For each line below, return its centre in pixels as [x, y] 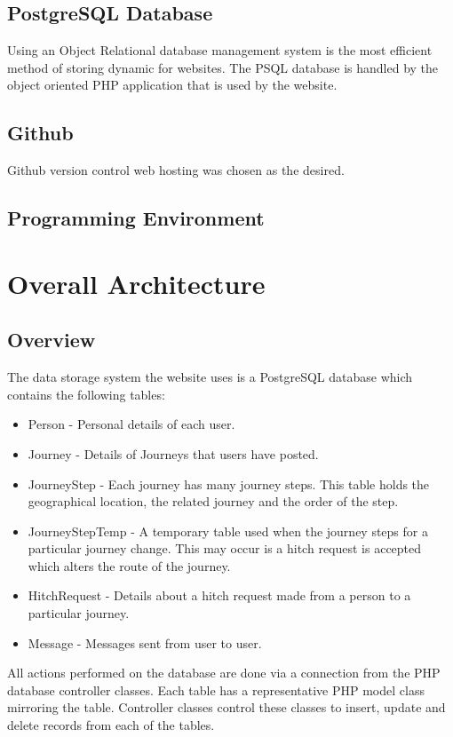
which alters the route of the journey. [129, 565]
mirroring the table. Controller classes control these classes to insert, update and [226, 707]
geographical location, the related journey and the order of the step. [213, 501]
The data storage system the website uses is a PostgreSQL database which [210, 377]
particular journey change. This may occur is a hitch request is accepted [225, 548]
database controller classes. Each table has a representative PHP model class [216, 689]
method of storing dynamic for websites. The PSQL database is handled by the [223, 67]
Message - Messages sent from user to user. [145, 642]
